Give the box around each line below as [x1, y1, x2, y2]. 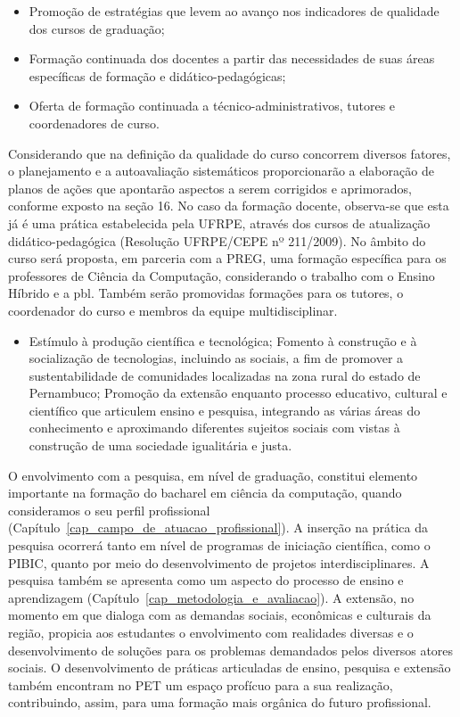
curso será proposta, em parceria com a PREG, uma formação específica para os [8, 249, 447, 268]
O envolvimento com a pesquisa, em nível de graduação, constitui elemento [8, 466, 418, 484]
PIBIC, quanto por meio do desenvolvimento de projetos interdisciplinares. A [8, 553, 430, 572]
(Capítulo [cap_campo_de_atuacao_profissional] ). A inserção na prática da [8, 518, 428, 537]
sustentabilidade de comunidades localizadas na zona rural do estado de [29, 366, 421, 384]
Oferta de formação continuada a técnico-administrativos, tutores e [29, 96, 396, 115]
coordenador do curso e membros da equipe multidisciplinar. [8, 301, 338, 319]
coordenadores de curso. [29, 113, 160, 132]
